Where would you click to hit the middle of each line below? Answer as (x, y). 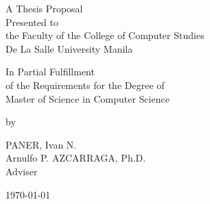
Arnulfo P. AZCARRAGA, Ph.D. (76, 158)
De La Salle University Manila (69, 48)
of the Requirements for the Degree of (85, 85)
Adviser (22, 171)
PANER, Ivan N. (41, 144)
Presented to (32, 22)
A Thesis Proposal (44, 8)
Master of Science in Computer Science (87, 98)
